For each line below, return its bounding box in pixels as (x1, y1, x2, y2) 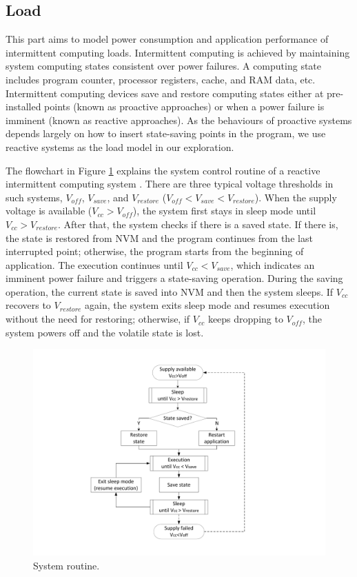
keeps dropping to (207, 312, 283, 326)
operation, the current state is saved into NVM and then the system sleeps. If (6, 284, 334, 298)
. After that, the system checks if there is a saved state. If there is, (57, 216, 338, 231)
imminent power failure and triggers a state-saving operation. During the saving (6, 271, 343, 285)
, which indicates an (230, 257, 315, 272)
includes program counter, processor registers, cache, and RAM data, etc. (6, 72, 316, 86)
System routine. (33, 558, 100, 572)
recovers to (6, 298, 51, 312)
